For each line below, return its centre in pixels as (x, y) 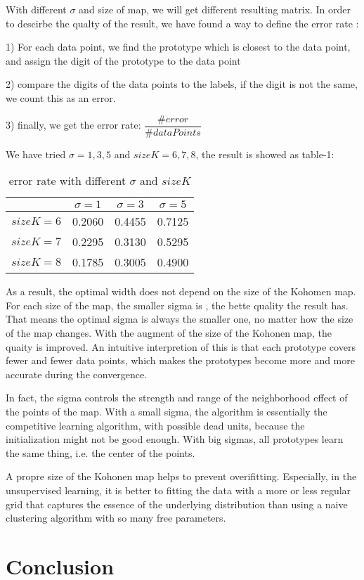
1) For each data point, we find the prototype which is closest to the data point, (178, 47)
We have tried (36, 154)
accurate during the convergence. (77, 374)
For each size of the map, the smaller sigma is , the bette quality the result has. (177, 305)
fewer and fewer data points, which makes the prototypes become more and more (180, 360)
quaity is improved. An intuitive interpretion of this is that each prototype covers (181, 346)
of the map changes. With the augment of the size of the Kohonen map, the (169, 333)
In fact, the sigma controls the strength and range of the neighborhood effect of (177, 398)
